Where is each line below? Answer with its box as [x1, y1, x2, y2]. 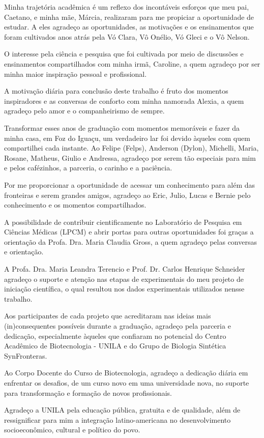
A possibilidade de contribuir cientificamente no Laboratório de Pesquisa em [4, 216, 242, 227]
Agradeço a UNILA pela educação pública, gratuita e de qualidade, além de [4, 404, 241, 415]
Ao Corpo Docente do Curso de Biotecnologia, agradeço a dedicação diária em [4, 367, 248, 378]
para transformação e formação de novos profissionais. [4, 387, 172, 398]
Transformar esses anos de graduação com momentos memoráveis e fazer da [4, 122, 240, 133]
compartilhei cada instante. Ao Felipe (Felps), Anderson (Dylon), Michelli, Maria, [4, 142, 259, 153]
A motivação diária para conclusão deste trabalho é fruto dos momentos [4, 85, 228, 96]
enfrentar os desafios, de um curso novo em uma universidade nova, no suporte [4, 377, 249, 388]
